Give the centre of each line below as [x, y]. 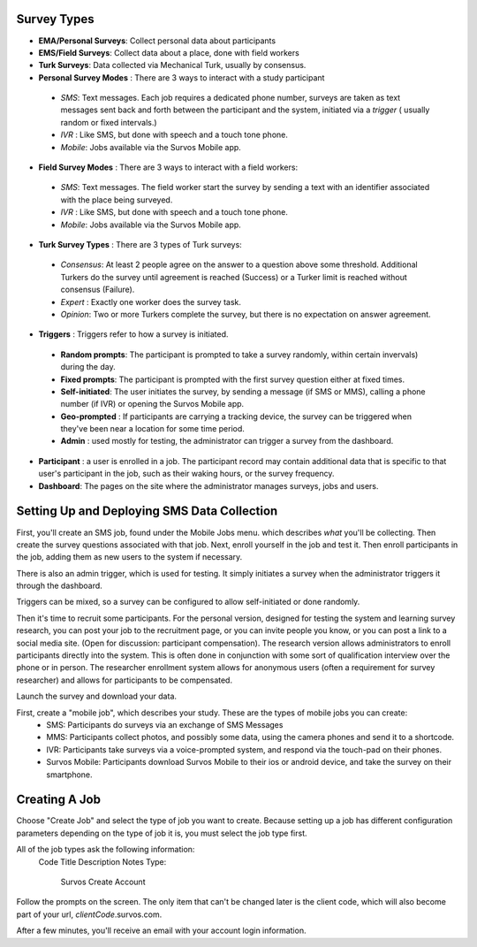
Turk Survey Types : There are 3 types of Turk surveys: [140, 244]
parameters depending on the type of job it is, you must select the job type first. [162, 833]
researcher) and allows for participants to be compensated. [125, 680]
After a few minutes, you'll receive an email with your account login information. [161, 931]
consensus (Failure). [98, 290]
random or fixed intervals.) [109, 122]
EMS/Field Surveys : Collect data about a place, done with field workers [169, 52]
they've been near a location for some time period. [152, 429]
